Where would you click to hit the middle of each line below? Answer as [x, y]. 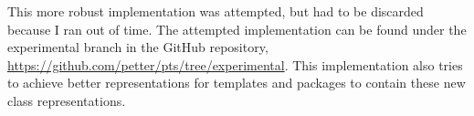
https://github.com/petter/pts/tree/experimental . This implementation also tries [235, 64]
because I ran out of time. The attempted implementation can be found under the [237, 29]
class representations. [67, 100]
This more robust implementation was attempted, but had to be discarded [216, 11]
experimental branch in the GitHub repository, [138, 47]
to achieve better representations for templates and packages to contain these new [237, 83]
